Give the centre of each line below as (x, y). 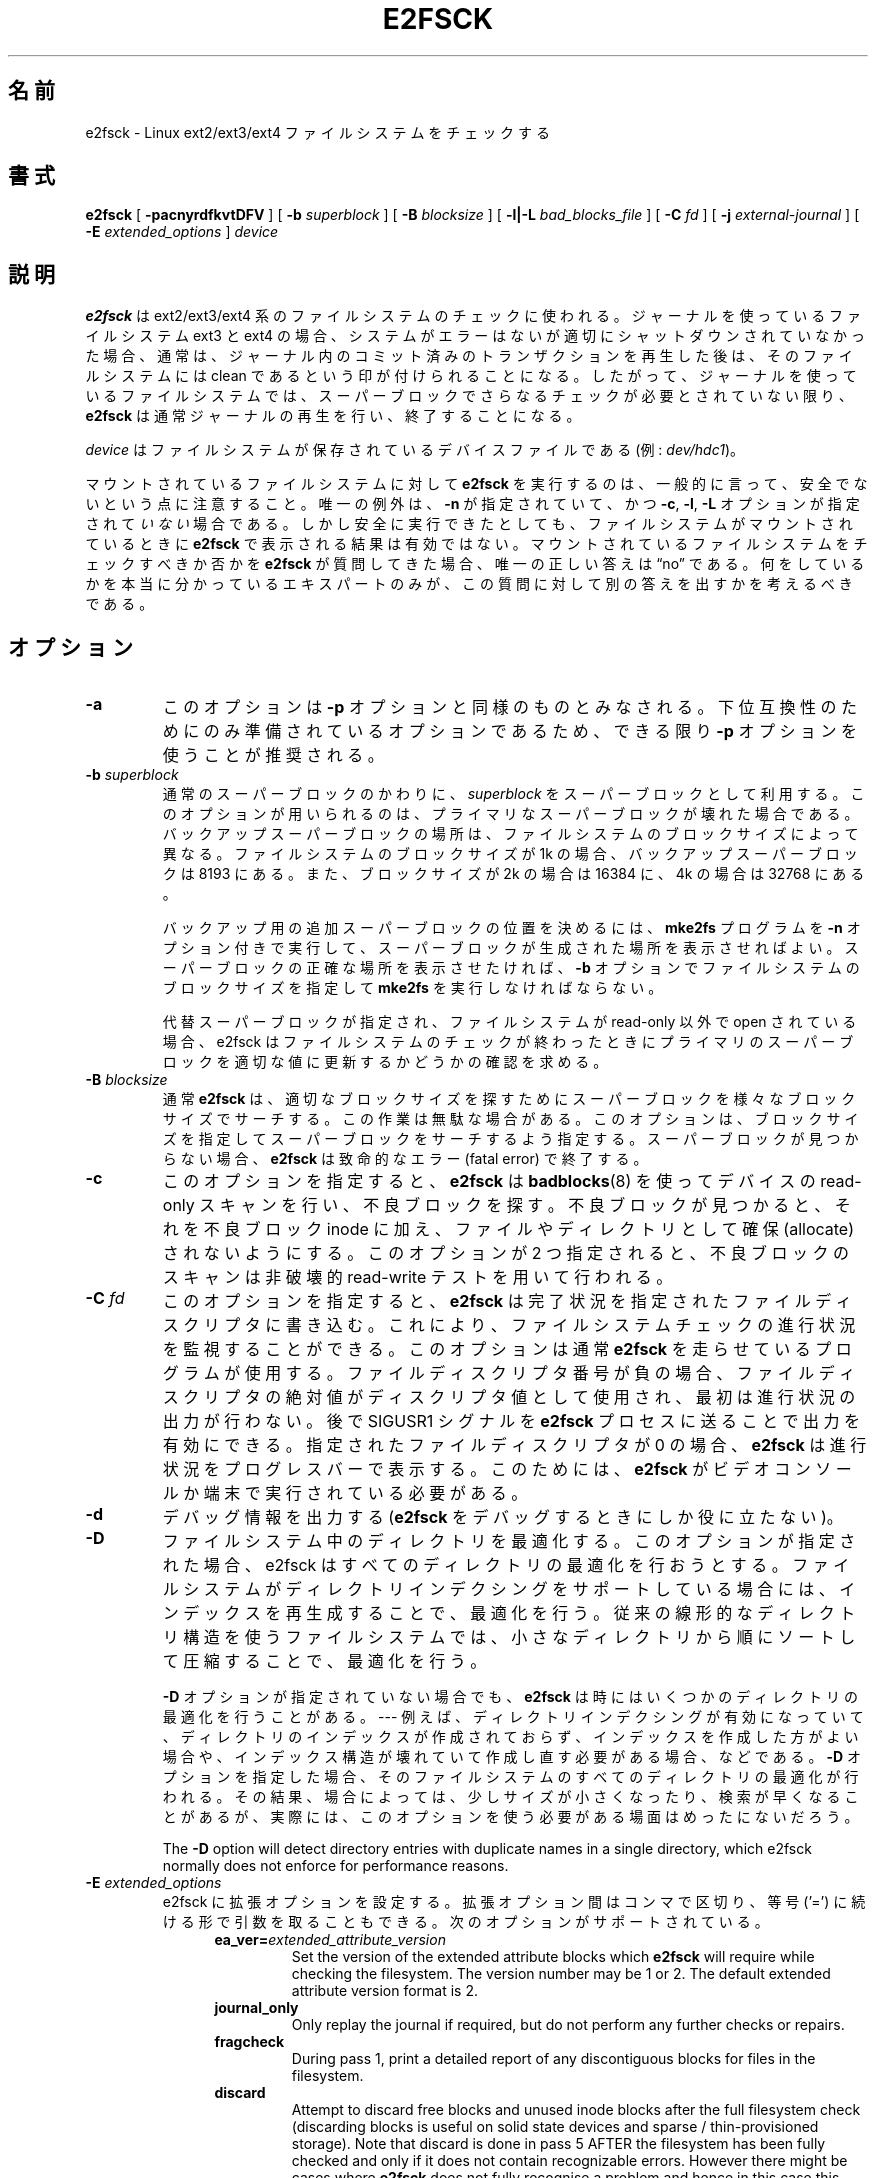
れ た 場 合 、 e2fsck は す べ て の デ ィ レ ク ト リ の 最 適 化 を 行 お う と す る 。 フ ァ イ (506, 1565)
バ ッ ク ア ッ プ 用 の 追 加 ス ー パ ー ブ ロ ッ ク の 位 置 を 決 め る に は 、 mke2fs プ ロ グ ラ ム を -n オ (511, 928)
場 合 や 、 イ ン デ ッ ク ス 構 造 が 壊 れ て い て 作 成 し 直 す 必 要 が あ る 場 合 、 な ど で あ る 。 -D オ (512, 1757)
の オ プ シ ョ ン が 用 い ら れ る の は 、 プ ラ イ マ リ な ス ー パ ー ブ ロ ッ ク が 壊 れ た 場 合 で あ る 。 (510, 814)
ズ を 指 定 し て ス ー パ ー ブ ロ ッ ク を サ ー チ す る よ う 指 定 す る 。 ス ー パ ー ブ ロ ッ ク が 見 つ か (510, 1139)
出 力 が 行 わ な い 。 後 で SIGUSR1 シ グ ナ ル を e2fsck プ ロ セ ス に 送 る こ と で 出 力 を (511, 1421)
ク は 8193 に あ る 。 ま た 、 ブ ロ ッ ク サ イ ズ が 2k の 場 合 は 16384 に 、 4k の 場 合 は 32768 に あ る (513, 874)
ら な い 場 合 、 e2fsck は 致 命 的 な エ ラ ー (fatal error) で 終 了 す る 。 (405, 1159)
